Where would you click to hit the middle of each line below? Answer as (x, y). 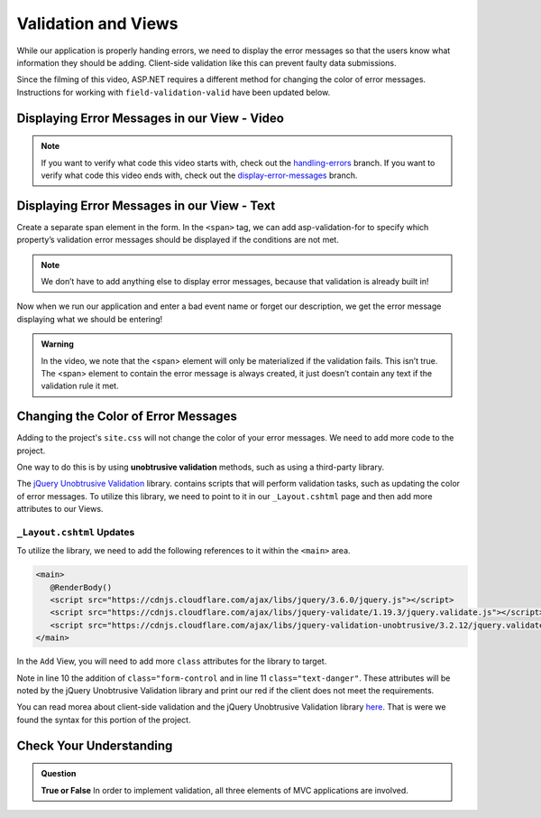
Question (59, 774)
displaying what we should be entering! (90, 319)
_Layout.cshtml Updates (76, 532)
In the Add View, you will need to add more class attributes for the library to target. (172, 661)
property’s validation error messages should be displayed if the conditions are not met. (178, 240)
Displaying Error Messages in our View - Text (146, 205)
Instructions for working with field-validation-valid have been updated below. (174, 92)
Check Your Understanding (95, 745)
